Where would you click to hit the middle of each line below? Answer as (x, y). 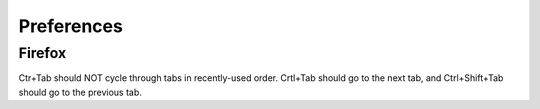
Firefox (42, 53)
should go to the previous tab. (80, 92)
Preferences (71, 26)
